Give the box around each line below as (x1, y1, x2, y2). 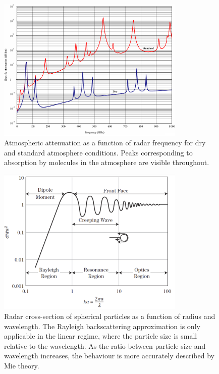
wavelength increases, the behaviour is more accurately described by (4, 350, 214, 361)
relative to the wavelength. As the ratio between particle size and (4, 340, 206, 351)
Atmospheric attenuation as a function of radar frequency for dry (4, 137, 206, 148)
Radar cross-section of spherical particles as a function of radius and (4, 310, 215, 321)
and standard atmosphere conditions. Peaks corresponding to (4, 147, 193, 157)
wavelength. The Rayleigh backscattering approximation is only (4, 320, 200, 331)
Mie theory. (4, 360, 39, 370)
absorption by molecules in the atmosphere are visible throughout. (4, 157, 209, 168)
